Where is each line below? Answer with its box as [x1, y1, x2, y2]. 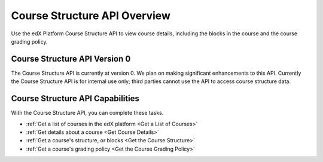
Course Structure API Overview [11, 9, 170, 22]
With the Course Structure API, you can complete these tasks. [11, 109, 164, 117]
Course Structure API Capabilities [11, 93, 140, 104]
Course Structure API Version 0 [11, 54, 131, 64]
